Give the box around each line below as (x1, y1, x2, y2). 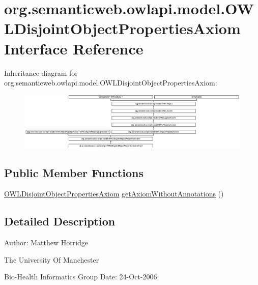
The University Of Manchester (4, 254, 99, 265)
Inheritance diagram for (4, 67, 78, 78)
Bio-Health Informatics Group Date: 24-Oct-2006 (4, 271, 157, 282)
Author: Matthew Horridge (4, 237, 89, 248)
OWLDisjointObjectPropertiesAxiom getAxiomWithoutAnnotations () (4, 188, 224, 199)
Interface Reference (4, 38, 144, 59)
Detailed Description (4, 213, 116, 229)
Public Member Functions (4, 164, 144, 180)
